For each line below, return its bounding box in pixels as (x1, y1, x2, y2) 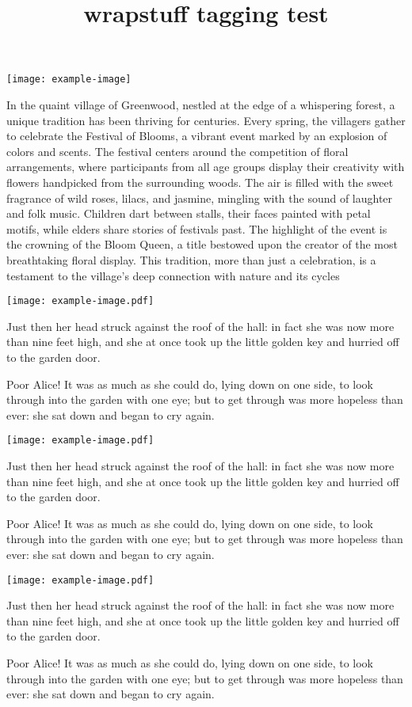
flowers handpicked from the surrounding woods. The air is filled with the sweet (6, 174, 394, 190)
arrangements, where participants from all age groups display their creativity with (6, 158, 405, 175)
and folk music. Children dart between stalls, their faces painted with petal (6, 205, 371, 222)
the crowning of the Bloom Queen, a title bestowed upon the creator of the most (6, 236, 398, 253)
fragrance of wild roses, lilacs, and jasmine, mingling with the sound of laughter (6, 189, 393, 206)
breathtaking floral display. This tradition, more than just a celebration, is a (6, 251, 376, 268)
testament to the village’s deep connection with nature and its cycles (6, 267, 340, 283)
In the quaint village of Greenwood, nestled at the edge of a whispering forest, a (6, 97, 395, 113)
